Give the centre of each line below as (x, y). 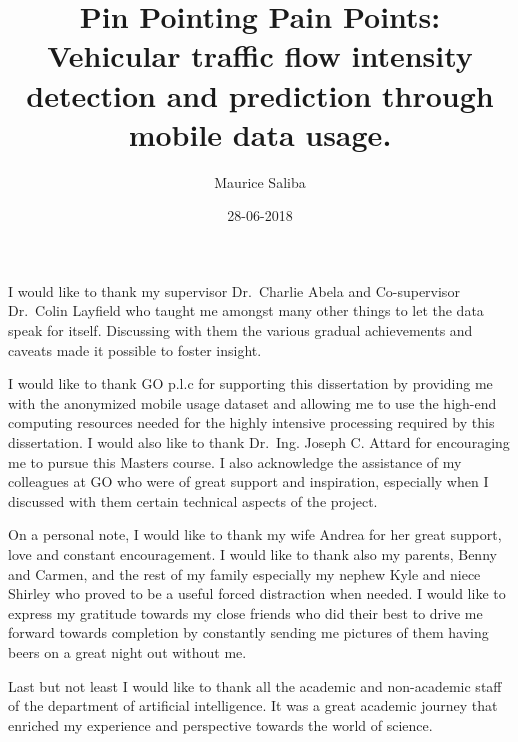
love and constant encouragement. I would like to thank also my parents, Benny (252, 554)
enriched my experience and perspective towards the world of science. (220, 724)
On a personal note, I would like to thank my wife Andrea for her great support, (255, 534)
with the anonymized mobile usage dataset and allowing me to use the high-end (252, 402)
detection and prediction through (260, 94)
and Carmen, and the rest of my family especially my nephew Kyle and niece (244, 573)
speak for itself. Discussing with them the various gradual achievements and (240, 330)
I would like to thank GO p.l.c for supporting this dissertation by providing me (250, 383)
